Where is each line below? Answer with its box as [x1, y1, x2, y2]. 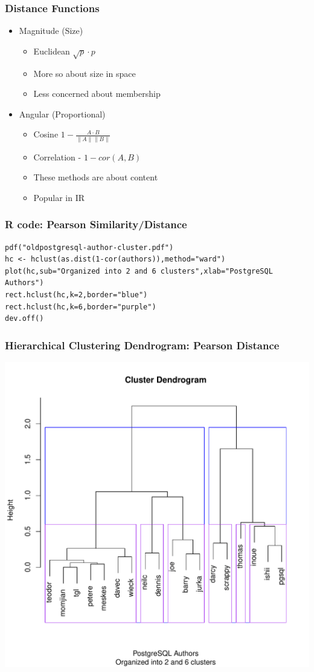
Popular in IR [33, 191, 85, 203]
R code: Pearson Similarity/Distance [5, 217, 187, 232]
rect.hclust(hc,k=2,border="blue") [5, 291, 148, 300]
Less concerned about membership [33, 87, 161, 100]
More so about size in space [33, 67, 136, 79]
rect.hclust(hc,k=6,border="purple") [5, 302, 156, 311]
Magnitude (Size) [19, 24, 83, 37]
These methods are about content [33, 171, 158, 183]
